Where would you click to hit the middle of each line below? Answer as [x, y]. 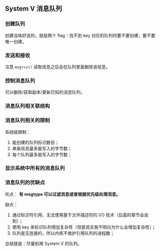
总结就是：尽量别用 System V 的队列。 [44, 243]
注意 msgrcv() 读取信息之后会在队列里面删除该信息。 [58, 67]
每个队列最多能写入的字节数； [42, 154]
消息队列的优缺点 [25, 183]
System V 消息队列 [34, 9]
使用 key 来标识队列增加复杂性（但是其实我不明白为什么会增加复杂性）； [84, 227]
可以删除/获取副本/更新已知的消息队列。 [45, 92]
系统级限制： [18, 132]
